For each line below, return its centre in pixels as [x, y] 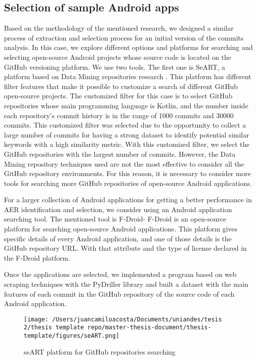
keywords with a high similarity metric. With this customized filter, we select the [127, 144]
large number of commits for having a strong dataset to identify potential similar [127, 134]
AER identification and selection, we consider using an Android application [118, 209]
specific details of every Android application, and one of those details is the [118, 238]
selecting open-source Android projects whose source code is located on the [118, 57]
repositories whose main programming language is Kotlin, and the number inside [126, 105]
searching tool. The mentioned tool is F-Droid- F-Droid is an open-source [115, 219]
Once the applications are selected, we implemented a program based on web [120, 274]
